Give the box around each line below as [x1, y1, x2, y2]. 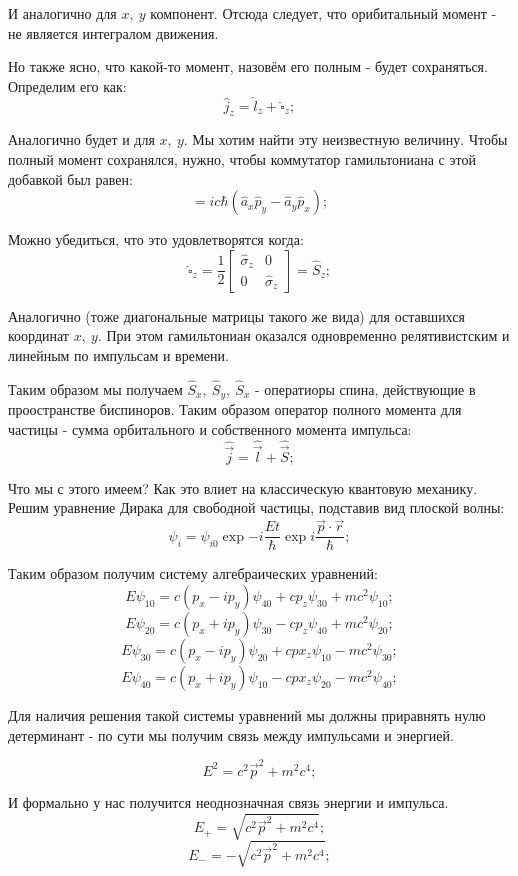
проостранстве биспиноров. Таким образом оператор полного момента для [8, 399, 462, 420]
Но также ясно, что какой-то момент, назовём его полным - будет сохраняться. [8, 56, 488, 77]
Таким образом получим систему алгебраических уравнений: [8, 563, 378, 584]
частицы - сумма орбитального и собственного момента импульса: [8, 418, 412, 439]
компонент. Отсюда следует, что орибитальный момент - [150, 3, 497, 23]
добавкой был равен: [8, 168, 133, 189]
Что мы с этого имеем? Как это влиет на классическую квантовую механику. [8, 477, 478, 498]
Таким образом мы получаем [8, 378, 183, 399]
